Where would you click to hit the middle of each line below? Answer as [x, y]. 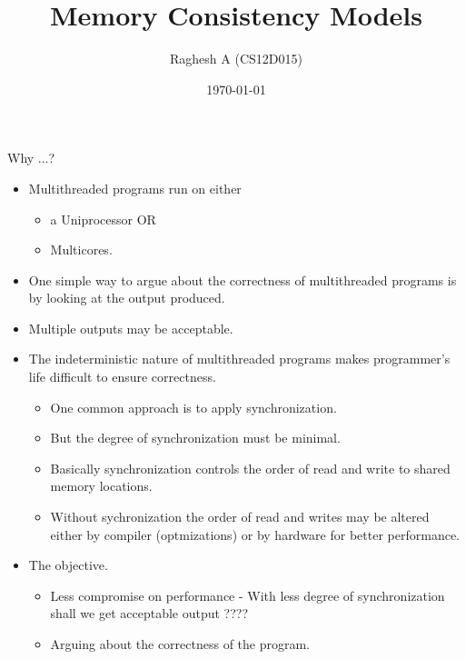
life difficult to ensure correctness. [122, 377]
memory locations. [101, 486]
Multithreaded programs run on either [135, 188]
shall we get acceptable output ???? [149, 613]
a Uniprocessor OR [103, 219]
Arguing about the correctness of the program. [180, 644]
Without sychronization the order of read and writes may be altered [240, 517]
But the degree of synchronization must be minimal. [195, 438]
